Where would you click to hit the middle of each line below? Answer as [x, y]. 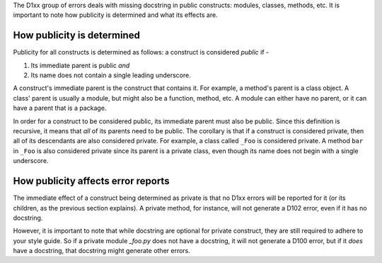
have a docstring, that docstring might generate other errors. [102, 251]
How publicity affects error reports [91, 181]
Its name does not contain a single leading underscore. [111, 75]
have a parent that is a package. [60, 108]
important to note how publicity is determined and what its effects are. [116, 15]
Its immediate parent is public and [80, 65]
